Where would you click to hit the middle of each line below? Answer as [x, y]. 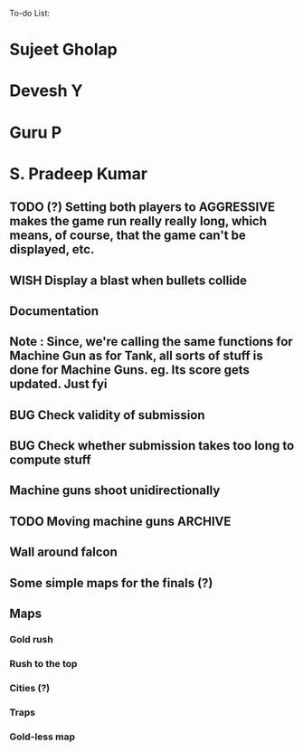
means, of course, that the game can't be [128, 236]
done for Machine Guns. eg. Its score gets [130, 370]
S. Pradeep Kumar [79, 173]
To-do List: [29, 13]
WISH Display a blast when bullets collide [128, 280]
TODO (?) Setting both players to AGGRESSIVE [142, 207]
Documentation [54, 311]
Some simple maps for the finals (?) [111, 583]
